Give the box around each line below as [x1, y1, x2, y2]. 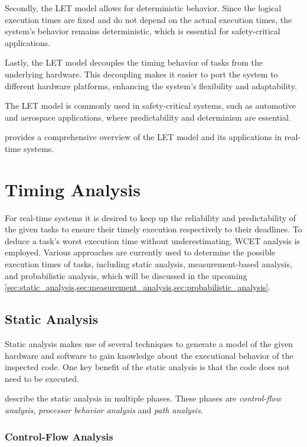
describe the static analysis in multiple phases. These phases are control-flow [5, 392, 282, 404]
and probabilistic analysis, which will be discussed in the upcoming [5, 269, 247, 281]
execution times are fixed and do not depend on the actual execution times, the [5, 13, 292, 25]
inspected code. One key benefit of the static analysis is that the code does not [5, 361, 290, 373]
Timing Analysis [5, 177, 141, 201]
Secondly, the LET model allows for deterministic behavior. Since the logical [5, 2, 282, 14]
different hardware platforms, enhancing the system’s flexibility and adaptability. [5, 79, 297, 92]
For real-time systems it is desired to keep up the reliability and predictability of [5, 211, 296, 223]
